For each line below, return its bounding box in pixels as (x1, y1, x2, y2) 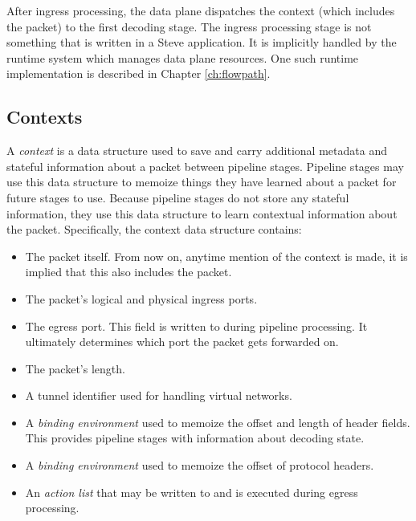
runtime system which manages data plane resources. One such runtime (6, 49, 359, 66)
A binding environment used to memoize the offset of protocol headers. (25, 457, 374, 474)
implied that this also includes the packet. (25, 263, 232, 280)
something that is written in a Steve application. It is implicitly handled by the (6, 34, 397, 51)
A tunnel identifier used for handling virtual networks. (25, 387, 292, 404)
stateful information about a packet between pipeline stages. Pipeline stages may (6, 157, 404, 174)
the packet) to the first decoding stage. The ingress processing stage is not (6, 18, 372, 35)
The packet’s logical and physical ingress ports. (25, 290, 258, 307)
